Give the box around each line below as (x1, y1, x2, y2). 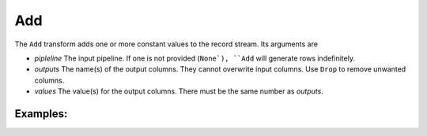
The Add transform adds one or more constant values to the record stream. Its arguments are (14, 39, 318, 49)
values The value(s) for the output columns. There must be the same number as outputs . (34, 86, 323, 96)
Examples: (14, 107, 68, 120)
